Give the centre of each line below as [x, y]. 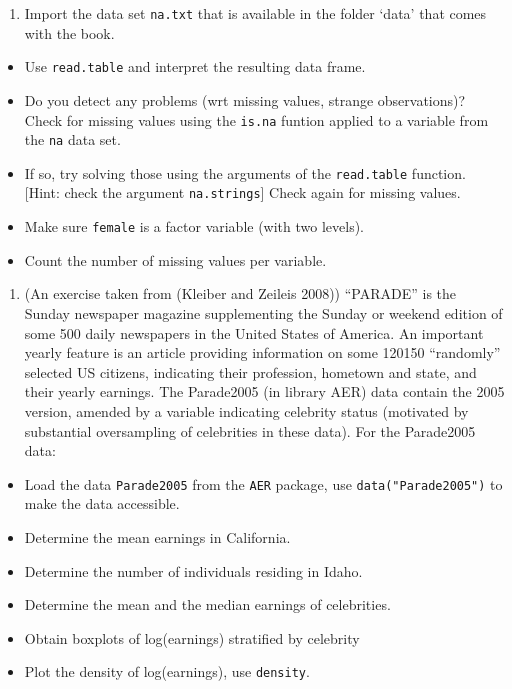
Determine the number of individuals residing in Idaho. [193, 570]
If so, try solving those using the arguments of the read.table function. [245, 172]
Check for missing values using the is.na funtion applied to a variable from [256, 119]
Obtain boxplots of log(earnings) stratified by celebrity [192, 637]
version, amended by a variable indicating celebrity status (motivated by [246, 410]
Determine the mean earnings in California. [157, 536]
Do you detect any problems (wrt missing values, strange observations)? [245, 99]
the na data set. [72, 139]
